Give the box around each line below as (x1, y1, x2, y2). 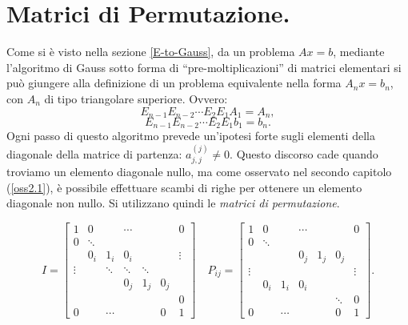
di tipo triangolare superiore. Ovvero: (44, 90, 228, 106)
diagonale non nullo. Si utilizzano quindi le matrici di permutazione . (6, 195, 340, 211)
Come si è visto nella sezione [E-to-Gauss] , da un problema (6, 43, 295, 60)
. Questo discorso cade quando (230, 145, 378, 162)
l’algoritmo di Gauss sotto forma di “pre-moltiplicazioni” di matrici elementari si (6, 58, 402, 75)
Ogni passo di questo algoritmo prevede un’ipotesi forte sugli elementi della (6, 127, 375, 144)
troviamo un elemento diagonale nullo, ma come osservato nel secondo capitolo (6, 163, 392, 180)
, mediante (333, 43, 385, 60)
